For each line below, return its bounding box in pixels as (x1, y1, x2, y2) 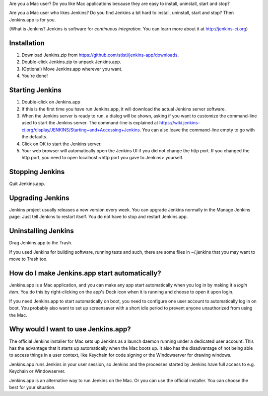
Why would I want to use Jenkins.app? (9, 325, 131, 333)
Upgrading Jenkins (9, 194, 69, 202)
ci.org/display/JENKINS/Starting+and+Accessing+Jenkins (21, 127, 140, 133)
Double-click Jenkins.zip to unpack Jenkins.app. (21, 59, 122, 65)
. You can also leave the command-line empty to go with (139, 127, 255, 133)
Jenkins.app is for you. (9, 16, 56, 22)
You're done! (21, 73, 48, 79)
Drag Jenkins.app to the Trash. (9, 240, 72, 246)
